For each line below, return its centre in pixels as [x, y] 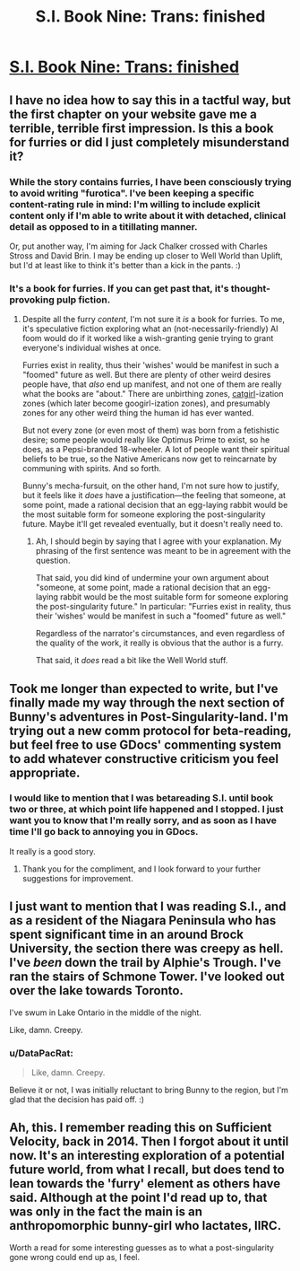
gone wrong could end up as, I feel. [75, 1257]
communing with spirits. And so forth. [91, 469]
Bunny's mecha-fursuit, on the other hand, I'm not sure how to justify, [150, 486]
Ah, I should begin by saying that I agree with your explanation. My [159, 541]
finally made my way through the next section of [147, 702]
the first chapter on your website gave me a [133, 114]
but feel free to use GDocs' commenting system [146, 745]
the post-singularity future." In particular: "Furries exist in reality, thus [163, 607]
